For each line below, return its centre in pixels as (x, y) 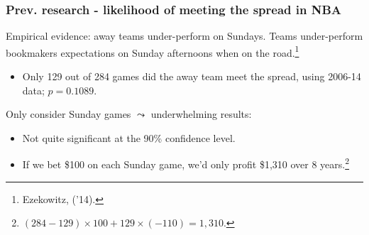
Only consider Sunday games (68, 114)
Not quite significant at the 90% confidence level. (129, 137)
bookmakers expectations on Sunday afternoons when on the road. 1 (153, 51)
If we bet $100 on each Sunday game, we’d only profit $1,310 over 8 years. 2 (186, 163)
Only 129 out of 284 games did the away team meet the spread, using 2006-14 (192, 76)
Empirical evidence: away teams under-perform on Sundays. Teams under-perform (184, 36)
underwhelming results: (201, 114)
